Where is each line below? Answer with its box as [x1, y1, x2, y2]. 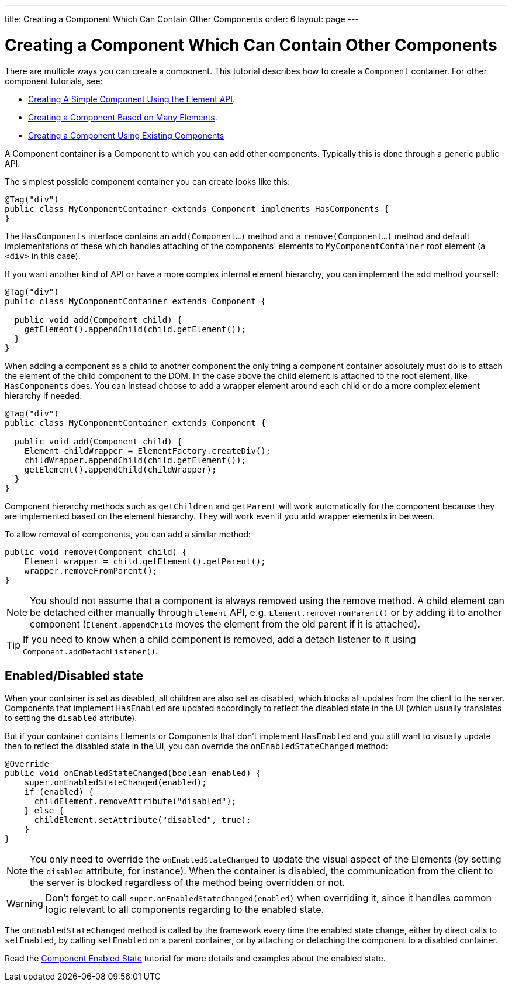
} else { [24, 806, 64, 816]
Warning [6, 898, 43, 910]
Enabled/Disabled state [5, 668, 144, 683]
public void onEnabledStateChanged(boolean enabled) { [5, 768, 261, 778]
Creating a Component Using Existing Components [28, 130, 224, 140]
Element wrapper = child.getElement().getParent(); [24, 556, 266, 566]
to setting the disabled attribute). [5, 713, 137, 723]
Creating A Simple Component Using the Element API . [28, 94, 236, 104]
